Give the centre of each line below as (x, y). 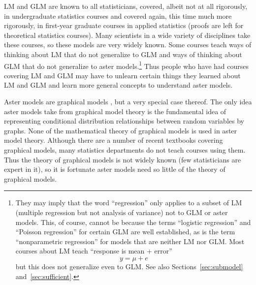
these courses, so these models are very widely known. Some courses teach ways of (128, 45)
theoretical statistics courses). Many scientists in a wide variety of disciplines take (127, 35)
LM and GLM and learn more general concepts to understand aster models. (118, 85)
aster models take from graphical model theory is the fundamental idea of (115, 111)
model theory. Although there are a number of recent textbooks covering (113, 140)
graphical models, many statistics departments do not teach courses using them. (125, 149)
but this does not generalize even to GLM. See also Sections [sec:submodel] (129, 266)
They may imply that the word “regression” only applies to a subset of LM (129, 203)
